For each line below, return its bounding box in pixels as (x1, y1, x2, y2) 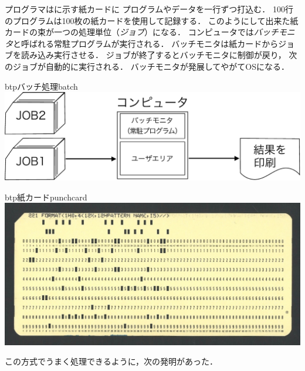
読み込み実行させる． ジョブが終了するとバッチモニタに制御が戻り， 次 (21, 49, 297, 61)
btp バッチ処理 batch (5, 80, 78, 92)
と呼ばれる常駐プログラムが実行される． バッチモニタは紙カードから (13, 37, 279, 49)
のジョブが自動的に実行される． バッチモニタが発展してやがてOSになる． (5, 60, 289, 72)
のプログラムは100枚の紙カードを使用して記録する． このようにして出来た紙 (5, 14, 299, 26)
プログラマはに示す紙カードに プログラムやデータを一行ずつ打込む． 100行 (5, 3, 293, 15)
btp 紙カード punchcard (5, 190, 87, 203)
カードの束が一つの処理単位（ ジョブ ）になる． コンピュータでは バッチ (5, 26, 279, 38)
